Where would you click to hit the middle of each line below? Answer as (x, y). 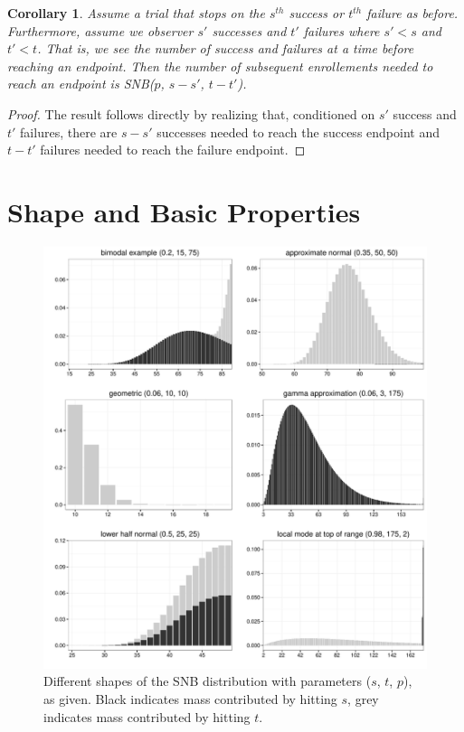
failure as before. (412, 13)
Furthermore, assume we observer (100, 30)
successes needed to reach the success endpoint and (298, 131)
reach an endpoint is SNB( (81, 84)
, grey (363, 698)
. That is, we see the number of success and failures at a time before (226, 48)
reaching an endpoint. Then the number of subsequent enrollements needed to (220, 66)
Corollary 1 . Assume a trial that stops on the (136, 13)
